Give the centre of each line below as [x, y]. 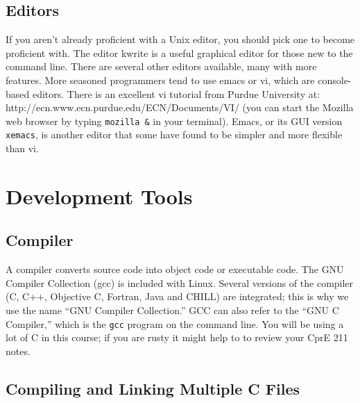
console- [335, 80]
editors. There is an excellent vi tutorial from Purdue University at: [176, 93]
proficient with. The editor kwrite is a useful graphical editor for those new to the [179, 52]
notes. [18, 351]
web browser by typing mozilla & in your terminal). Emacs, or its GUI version [174, 121]
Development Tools [99, 196]
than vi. [22, 148]
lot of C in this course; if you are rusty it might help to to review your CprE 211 [177, 337]
